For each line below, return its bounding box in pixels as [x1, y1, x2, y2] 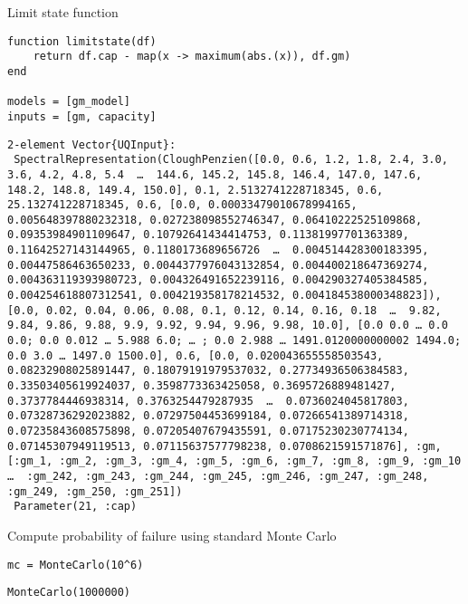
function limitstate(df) [7, 34, 157, 48]
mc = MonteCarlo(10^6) [7, 558, 144, 571]
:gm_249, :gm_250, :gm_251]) [7, 484, 183, 498]
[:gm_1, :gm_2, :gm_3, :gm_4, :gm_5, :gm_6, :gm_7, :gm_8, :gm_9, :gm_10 [7, 455, 462, 468]
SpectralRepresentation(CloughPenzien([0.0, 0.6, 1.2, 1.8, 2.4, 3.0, [14, 153, 448, 167]
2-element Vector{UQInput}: [7, 138, 177, 151]
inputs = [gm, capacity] [7, 110, 157, 123]
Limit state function [7, 3, 119, 21]
